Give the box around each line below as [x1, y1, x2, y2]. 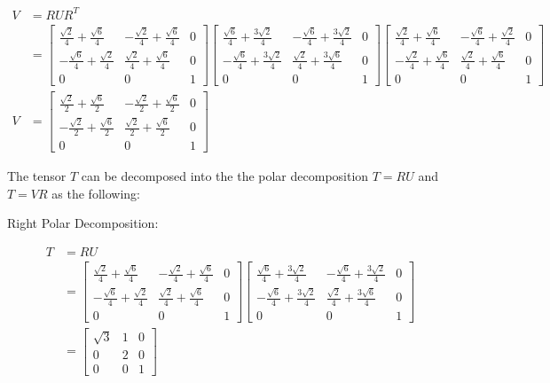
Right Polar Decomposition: [7, 214, 159, 232]
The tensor [7, 166, 67, 184]
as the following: [51, 184, 140, 202]
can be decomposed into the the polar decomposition [81, 166, 369, 184]
